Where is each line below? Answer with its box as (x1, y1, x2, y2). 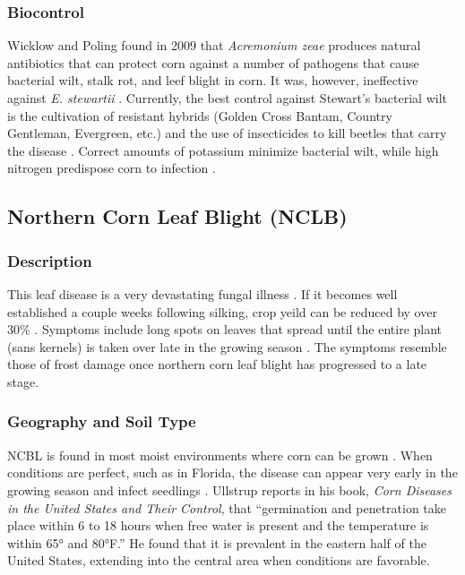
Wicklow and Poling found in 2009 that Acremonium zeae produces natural (7, 36, 421, 55)
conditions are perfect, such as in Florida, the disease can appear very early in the (7, 463, 458, 482)
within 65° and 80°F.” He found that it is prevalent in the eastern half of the (7, 533, 426, 552)
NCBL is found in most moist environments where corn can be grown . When (7, 445, 433, 464)
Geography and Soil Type (7, 410, 196, 433)
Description (7, 249, 92, 271)
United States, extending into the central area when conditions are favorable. (7, 551, 430, 570)
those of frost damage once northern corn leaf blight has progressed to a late (7, 355, 427, 373)
